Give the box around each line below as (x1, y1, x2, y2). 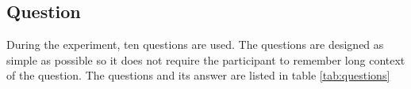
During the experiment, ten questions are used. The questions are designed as (6, 36, 384, 53)
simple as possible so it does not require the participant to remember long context (6, 51, 405, 68)
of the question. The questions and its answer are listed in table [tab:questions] (6, 67, 390, 83)
